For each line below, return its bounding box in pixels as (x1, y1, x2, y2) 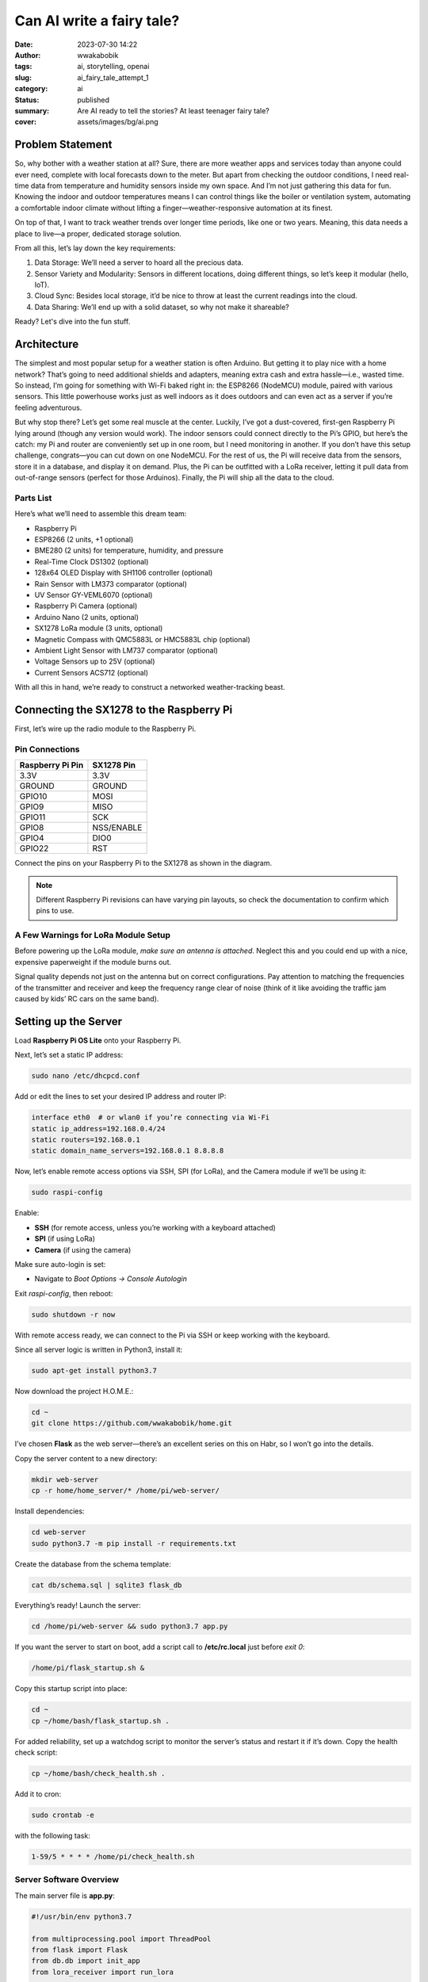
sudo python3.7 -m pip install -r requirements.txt (31, 1539, 237, 1548)
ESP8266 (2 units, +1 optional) (34, 535, 134, 544)
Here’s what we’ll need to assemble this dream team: (14, 509, 187, 518)
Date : (14, 40, 33, 49)
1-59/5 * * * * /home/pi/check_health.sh (31, 1852, 195, 1861)
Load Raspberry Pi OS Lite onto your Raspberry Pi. (14, 1035, 182, 1045)
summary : (14, 105, 50, 115)
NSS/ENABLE (92, 822, 143, 833)
